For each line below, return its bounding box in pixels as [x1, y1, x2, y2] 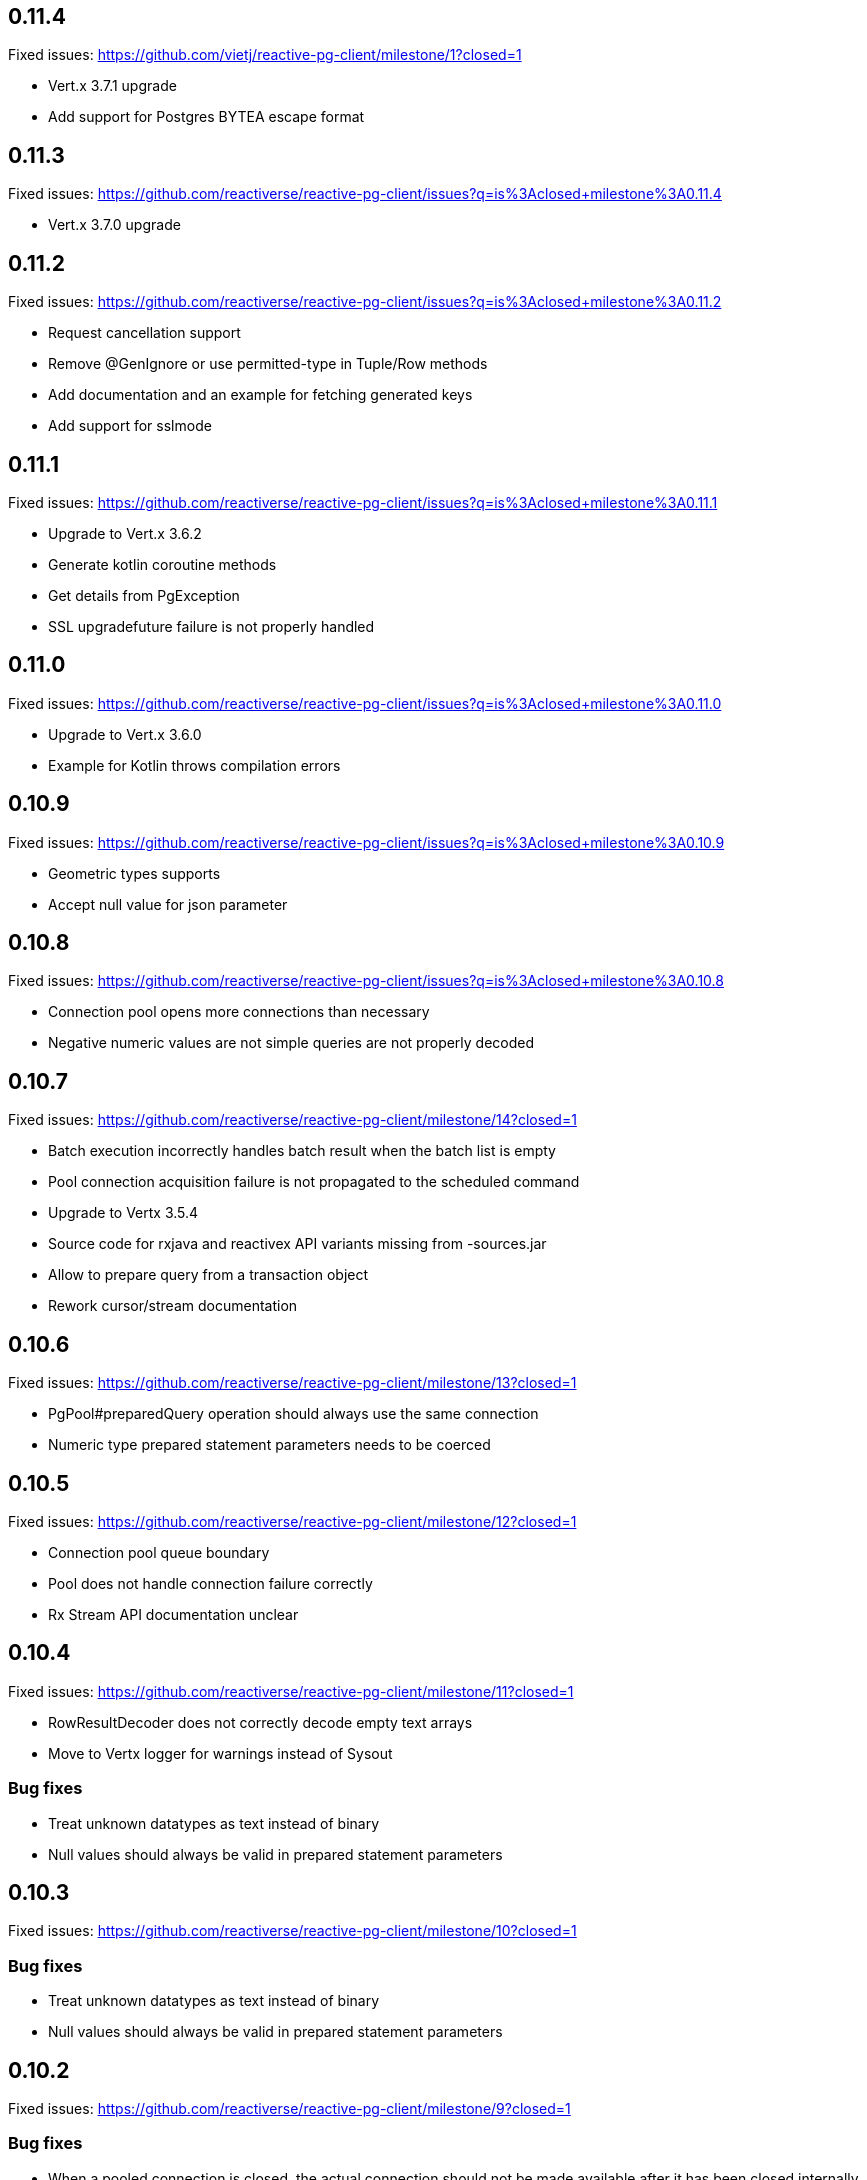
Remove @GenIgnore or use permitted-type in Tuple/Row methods [48, 355, 488, 373]
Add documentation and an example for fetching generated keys [48, 386, 473, 404]
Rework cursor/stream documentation [48, 1297, 298, 1315]
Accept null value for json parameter [48, 895, 288, 913]
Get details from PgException [48, 586, 240, 604]
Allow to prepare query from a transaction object [48, 1266, 369, 1284]
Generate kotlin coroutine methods [48, 555, 277, 573]
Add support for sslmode [48, 417, 212, 435]
